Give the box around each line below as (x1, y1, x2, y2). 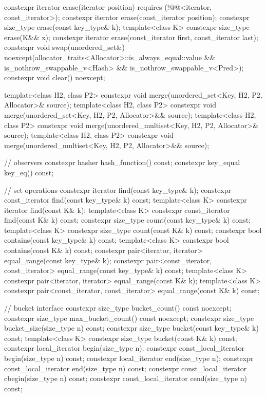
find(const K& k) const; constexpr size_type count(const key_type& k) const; (4, 214, 251, 225)
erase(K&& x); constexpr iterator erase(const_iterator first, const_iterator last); (4, 31, 258, 42)
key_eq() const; (4, 167, 54, 177)
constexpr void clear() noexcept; (4, 72, 105, 83)
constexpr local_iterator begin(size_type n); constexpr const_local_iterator (4, 342, 245, 353)
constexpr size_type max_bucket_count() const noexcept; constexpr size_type (4, 312, 254, 323)
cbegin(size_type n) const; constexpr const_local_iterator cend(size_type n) (4, 373, 247, 384)
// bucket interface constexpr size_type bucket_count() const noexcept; (4, 302, 232, 313)
